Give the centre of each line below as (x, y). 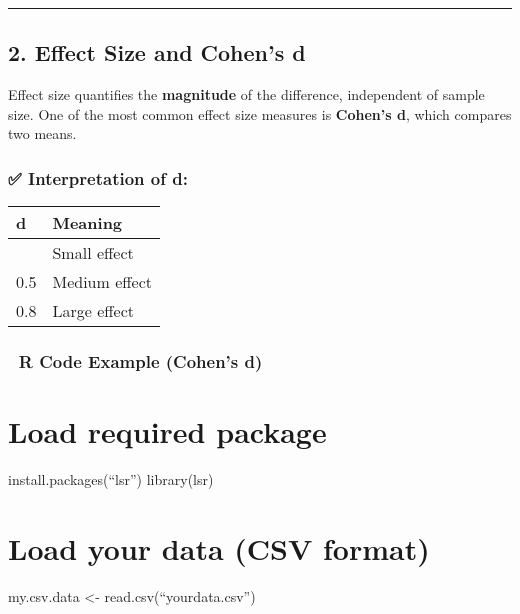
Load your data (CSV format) (219, 547)
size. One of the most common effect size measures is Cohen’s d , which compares (260, 113)
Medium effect (102, 282)
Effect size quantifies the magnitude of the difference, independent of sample (246, 94)
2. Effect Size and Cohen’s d (157, 52)
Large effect (93, 311)
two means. (42, 133)
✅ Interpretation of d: (98, 177)
